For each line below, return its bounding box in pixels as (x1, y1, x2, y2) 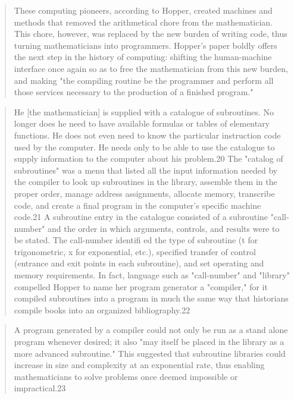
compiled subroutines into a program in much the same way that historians (14, 292, 289, 304)
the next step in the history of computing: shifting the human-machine (14, 51, 272, 63)
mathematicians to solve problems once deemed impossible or (14, 370, 238, 382)
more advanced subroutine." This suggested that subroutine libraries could (14, 347, 286, 359)
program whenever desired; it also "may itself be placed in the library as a (14, 335, 284, 348)
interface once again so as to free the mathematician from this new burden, (14, 62, 288, 74)
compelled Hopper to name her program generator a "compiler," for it (14, 280, 268, 293)
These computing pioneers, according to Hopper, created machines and (14, 4, 273, 16)
